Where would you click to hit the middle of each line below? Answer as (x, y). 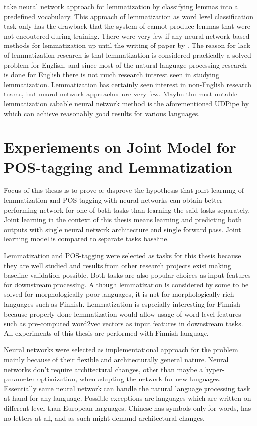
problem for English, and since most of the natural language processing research (126, 65)
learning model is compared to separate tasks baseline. (87, 239)
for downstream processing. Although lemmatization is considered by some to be (126, 284)
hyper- (215, 369)
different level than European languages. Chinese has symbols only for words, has (128, 407)
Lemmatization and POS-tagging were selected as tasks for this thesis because (123, 255)
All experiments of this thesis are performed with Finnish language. (106, 333)
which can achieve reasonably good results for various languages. (102, 113)
